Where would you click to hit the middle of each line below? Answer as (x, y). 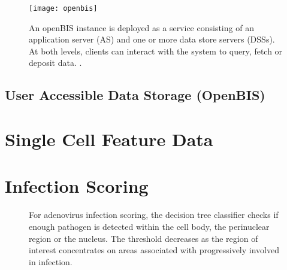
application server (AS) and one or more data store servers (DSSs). (152, 39)
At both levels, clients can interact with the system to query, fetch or (156, 51)
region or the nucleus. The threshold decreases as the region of (143, 238)
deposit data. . (55, 63)
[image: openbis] (63, 8)
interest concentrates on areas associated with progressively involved (154, 250)
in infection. (51, 261)
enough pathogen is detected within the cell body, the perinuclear (149, 226)
